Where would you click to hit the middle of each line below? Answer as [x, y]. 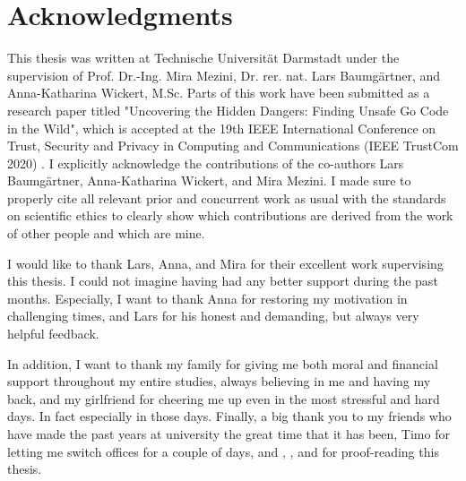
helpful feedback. [53, 334]
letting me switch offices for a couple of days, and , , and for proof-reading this [223, 451]
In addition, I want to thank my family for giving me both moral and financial [223, 363]
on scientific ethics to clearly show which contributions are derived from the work [230, 215]
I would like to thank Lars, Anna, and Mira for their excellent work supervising [225, 263]
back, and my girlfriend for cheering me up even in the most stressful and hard [224, 398]
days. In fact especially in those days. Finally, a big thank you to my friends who [229, 416]
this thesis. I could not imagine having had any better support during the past [223, 281]
